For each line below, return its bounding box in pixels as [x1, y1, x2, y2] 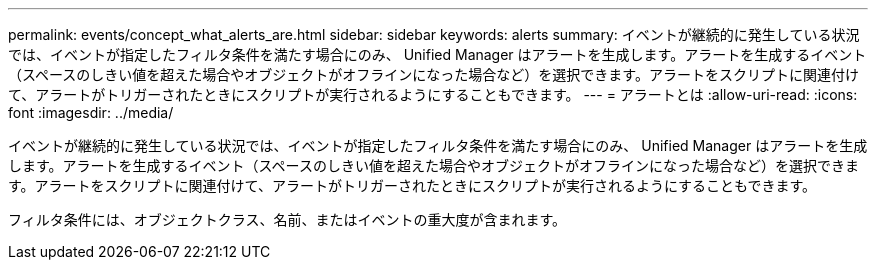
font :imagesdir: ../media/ [8, 104, 174, 121]
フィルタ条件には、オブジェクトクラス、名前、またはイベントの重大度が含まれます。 [8, 211, 567, 228]
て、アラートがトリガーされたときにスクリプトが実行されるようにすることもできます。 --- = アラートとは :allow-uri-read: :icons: [8, 86, 858, 103]
